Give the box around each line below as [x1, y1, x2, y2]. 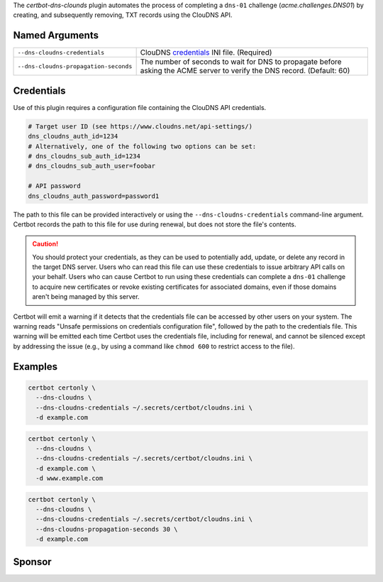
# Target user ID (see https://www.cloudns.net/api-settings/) [28, 122, 253, 131]
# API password [28, 182, 81, 190]
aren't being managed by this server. [32, 292, 140, 301]
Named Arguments [13, 29, 99, 42]
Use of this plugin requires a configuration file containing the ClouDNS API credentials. [13, 103, 267, 111]
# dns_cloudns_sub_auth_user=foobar [28, 162, 156, 170]
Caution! [32, 240, 59, 248]
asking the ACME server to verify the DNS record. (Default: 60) [140, 66, 350, 76]
